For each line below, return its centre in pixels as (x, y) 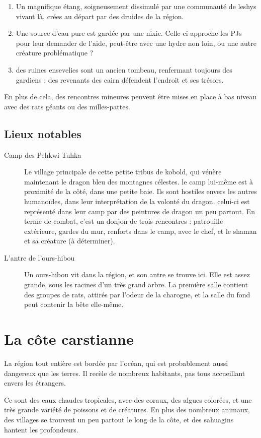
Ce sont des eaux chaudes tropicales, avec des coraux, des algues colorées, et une (128, 399)
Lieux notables (43, 133)
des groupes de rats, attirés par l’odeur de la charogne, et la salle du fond (137, 294)
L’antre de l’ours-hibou (39, 257)
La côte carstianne (69, 339)
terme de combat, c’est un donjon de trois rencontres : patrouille (124, 221)
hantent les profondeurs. (41, 429)
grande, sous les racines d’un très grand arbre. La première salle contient (136, 285)
